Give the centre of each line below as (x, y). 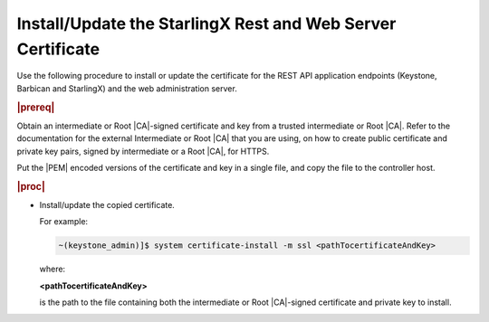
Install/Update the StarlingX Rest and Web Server (206, 24)
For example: (64, 222)
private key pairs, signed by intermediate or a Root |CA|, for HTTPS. (143, 151)
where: (53, 269)
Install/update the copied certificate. (107, 205)
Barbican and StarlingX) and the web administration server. (127, 88)
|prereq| (36, 107)
